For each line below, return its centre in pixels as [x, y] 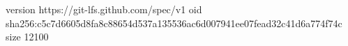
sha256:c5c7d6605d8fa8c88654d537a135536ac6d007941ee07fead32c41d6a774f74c [174, 23]
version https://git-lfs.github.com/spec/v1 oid [104, 9]
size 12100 [27, 37]
